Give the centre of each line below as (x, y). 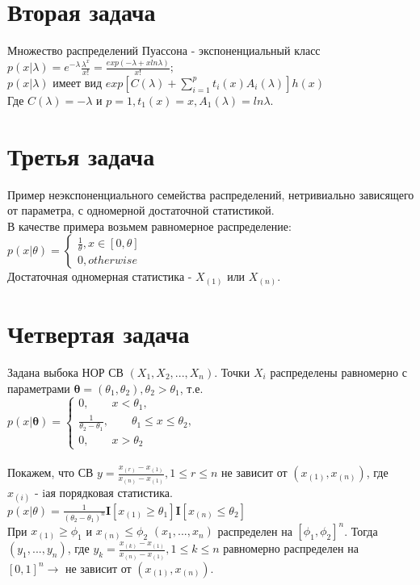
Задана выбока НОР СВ (65, 372)
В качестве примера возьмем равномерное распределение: (149, 226)
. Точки (232, 372)
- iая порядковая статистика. (103, 492)
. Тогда (361, 531)
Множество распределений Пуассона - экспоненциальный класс (164, 50)
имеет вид (78, 82)
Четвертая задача (99, 334)
